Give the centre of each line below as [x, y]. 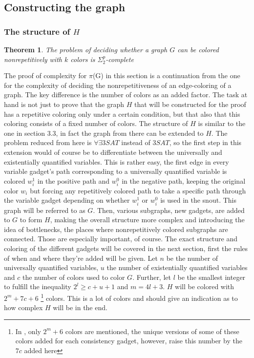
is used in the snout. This [198, 200]
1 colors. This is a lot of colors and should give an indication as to [139, 297]
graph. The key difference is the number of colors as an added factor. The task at [126, 95]
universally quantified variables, [51, 267]
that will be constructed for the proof [190, 104]
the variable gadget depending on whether [67, 200]
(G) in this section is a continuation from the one [166, 75]
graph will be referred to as [45, 210]
